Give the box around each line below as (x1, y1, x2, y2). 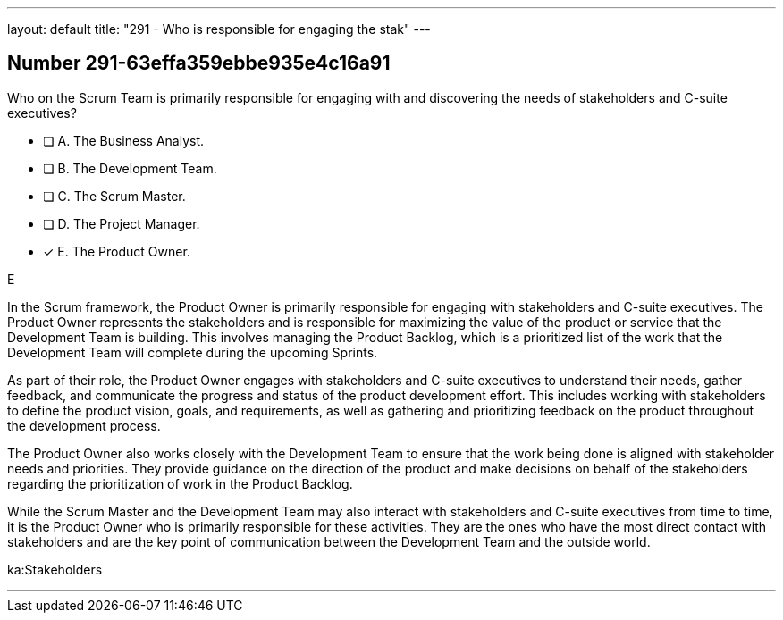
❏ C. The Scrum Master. (43, 188, 186, 204)
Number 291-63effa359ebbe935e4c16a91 (7, 52, 391, 75)
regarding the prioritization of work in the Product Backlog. (7, 475, 353, 491)
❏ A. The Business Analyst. (43, 132, 205, 148)
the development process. (7, 417, 161, 433)
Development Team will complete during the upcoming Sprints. (7, 344, 378, 360)
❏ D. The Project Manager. (43, 215, 200, 231)
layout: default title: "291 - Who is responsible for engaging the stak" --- (7, 21, 431, 37)
